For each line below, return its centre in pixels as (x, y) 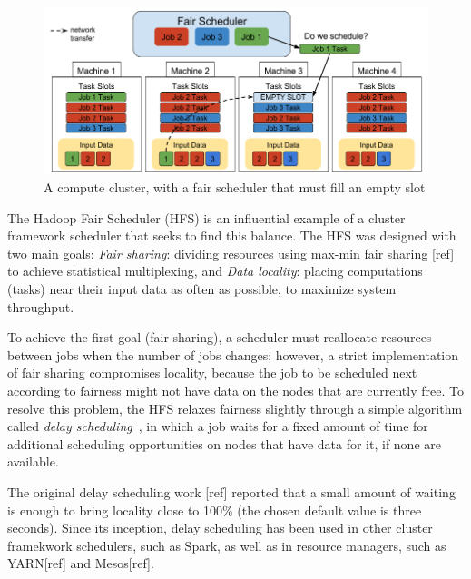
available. (33, 461)
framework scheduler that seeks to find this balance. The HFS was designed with (232, 236)
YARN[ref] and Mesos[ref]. (81, 563)
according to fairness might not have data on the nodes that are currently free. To (235, 390)
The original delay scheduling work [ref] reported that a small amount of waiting (231, 491)
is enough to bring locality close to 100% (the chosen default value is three (215, 510)
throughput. (41, 306)
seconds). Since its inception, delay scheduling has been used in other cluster (220, 528)
